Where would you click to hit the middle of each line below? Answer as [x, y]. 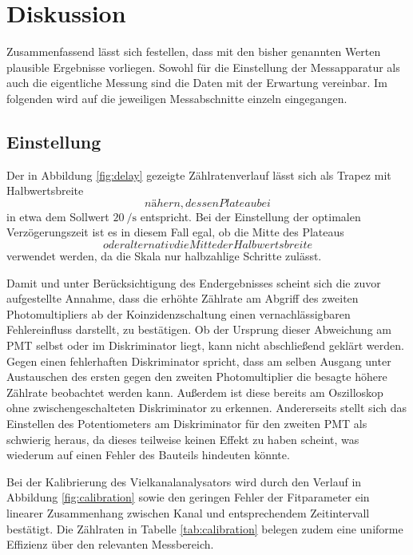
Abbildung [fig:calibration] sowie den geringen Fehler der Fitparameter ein [188, 497]
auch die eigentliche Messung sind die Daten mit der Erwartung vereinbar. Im [197, 83]
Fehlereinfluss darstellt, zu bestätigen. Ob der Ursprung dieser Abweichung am [199, 329]
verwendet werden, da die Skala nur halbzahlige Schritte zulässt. [164, 256]
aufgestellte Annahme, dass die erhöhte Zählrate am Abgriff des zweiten [183, 298]
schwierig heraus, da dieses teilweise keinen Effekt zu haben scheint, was [183, 439]
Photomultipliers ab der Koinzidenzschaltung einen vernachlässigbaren [179, 313]
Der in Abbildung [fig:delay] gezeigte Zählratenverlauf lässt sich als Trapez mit [199, 174]
